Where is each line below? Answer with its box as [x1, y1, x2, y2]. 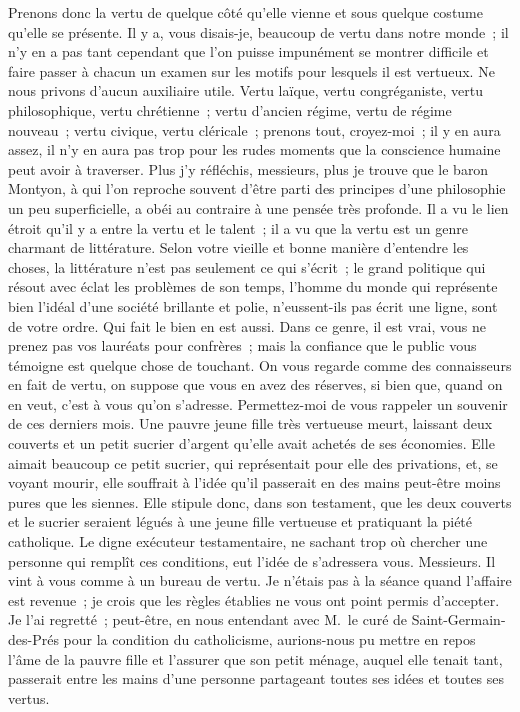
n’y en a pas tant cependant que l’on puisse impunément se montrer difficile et [8, 41, 489, 62]
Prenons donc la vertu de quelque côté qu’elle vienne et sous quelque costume [8, 2, 483, 22]
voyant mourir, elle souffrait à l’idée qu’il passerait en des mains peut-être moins [8, 472, 501, 493]
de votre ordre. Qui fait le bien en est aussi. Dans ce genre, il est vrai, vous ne [8, 315, 486, 336]
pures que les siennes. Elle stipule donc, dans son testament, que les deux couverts [8, 491, 512, 512]
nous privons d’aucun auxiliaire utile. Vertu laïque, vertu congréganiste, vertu [8, 80, 483, 101]
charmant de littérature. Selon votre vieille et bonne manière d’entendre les [8, 237, 469, 258]
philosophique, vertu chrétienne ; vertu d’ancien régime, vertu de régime [8, 99, 452, 120]
